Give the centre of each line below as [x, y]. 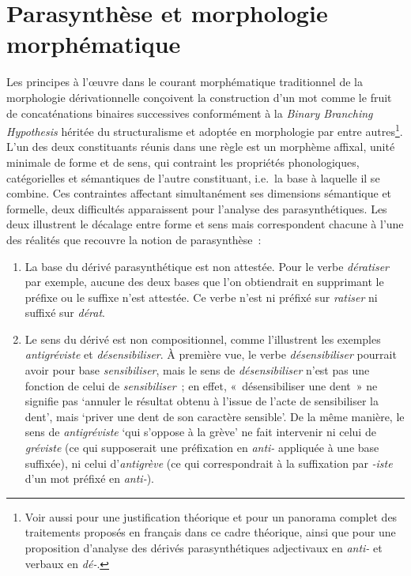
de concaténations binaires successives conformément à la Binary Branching [190, 113]
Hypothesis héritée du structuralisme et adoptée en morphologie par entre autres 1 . [205, 130]
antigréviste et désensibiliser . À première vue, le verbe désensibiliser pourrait [211, 354]
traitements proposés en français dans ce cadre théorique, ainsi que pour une [210, 532]
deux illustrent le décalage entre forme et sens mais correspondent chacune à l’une [205, 224]
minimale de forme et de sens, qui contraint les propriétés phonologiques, [183, 162]
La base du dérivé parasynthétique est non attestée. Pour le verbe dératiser [207, 266]
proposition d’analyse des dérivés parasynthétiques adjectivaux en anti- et [204, 548]
